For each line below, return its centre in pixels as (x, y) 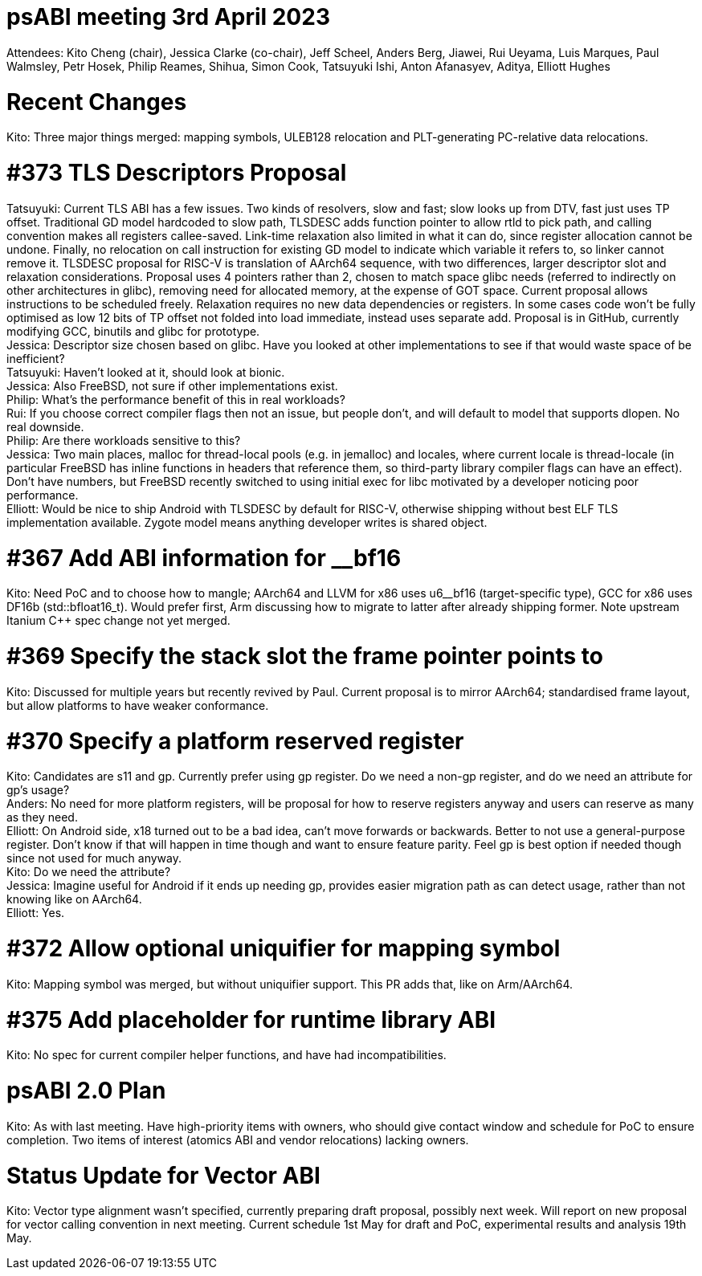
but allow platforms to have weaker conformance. (138, 705)
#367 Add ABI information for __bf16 (204, 558)
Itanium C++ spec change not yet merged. (118, 621)
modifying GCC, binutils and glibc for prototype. (133, 331)
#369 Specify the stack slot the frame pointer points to (305, 656)
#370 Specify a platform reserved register (235, 741)
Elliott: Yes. (36, 913)
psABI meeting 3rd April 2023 (168, 17)
